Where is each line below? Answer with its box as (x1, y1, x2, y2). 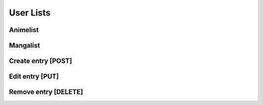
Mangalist (9, 41, 40, 50)
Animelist (9, 26, 39, 34)
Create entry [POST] (9, 57, 73, 65)
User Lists (9, 7, 51, 18)
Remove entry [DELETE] (9, 88, 83, 96)
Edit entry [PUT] (9, 72, 59, 81)
